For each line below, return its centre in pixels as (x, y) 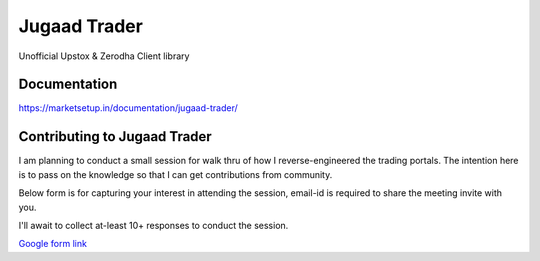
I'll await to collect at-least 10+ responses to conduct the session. (153, 225)
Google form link (52, 244)
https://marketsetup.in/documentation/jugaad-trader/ (128, 108)
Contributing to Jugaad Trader (115, 136)
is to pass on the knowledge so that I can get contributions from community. (175, 174)
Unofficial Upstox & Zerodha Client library (104, 56)
